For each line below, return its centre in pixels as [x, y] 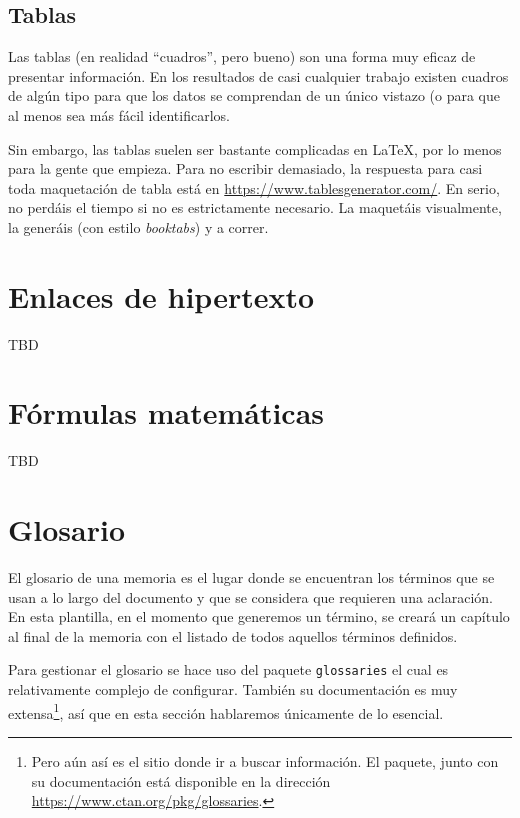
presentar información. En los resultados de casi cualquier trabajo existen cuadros [258, 75]
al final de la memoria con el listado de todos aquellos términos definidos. [233, 635]
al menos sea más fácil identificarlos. [119, 114]
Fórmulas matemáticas [166, 412]
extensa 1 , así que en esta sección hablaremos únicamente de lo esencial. [226, 711]
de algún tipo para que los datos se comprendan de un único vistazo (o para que [254, 95]
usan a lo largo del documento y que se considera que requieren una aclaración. [250, 596]
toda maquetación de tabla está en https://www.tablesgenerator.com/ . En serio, [254, 187]
